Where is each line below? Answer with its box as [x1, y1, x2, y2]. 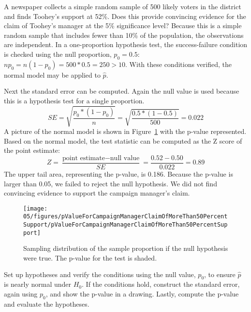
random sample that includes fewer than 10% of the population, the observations [4, 30, 244, 40]
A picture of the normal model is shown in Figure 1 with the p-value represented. [4, 126, 247, 136]
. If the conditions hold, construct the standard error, [82, 279, 240, 289]
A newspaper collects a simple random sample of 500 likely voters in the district [4, 1, 241, 11]
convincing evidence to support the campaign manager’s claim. [4, 188, 190, 198]
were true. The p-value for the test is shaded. [23, 252, 157, 263]
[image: [23, 205, 48, 212]
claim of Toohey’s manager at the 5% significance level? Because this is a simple [4, 20, 242, 31]
